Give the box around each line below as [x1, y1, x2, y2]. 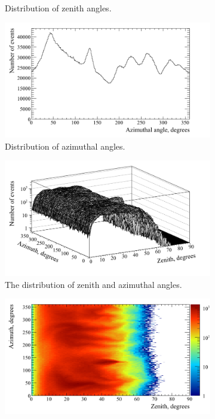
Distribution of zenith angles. [5, 2, 112, 14]
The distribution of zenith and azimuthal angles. [5, 278, 182, 290]
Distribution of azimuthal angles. [5, 139, 125, 152]
